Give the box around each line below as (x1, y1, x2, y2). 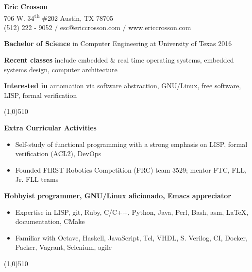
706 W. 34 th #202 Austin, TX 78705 (4, 11, 113, 23)
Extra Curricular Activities (4, 123, 97, 132)
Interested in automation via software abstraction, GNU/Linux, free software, (4, 80, 241, 91)
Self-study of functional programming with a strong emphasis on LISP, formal (15, 139, 248, 149)
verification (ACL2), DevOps (15, 148, 101, 159)
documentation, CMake (15, 216, 85, 226)
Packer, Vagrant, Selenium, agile (15, 242, 112, 252)
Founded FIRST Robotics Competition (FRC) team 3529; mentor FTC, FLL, (15, 164, 247, 175)
